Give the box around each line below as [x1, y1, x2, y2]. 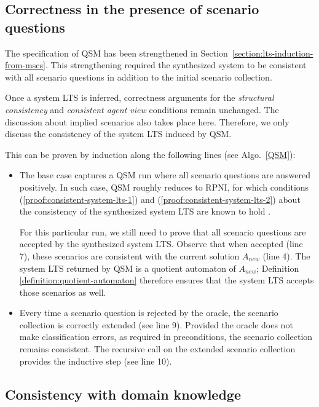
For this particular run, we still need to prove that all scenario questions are [19, 225, 306, 238]
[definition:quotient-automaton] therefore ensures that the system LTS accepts [19, 274, 314, 286]
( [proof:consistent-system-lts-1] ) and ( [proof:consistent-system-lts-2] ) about [19, 192, 301, 205]
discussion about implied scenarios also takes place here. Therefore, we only [5, 115, 289, 128]
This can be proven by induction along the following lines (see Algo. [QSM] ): [5, 148, 296, 160]
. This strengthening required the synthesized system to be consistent [45, 58, 307, 71]
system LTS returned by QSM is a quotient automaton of [19, 261, 236, 274]
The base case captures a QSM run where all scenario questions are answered [19, 168, 311, 181]
